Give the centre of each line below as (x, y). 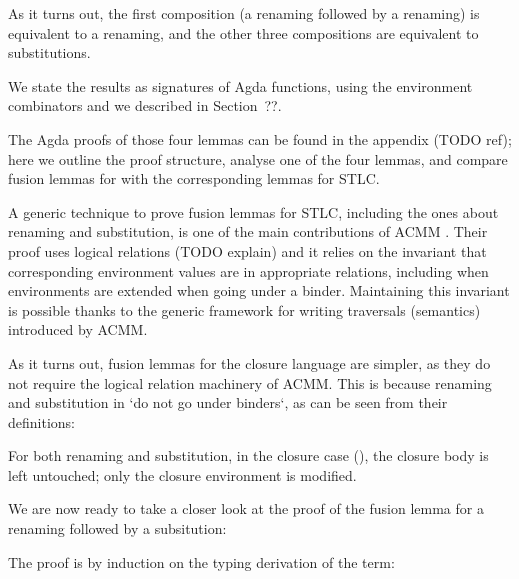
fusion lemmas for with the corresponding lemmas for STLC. (194, 178)
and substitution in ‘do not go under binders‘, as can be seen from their (228, 402)
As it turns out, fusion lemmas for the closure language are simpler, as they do (249, 362)
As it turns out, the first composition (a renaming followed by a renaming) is (244, 13)
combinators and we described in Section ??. (145, 105)
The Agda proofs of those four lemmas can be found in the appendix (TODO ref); (260, 138)
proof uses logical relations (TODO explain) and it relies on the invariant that (247, 250)
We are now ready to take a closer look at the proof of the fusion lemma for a (246, 508)
